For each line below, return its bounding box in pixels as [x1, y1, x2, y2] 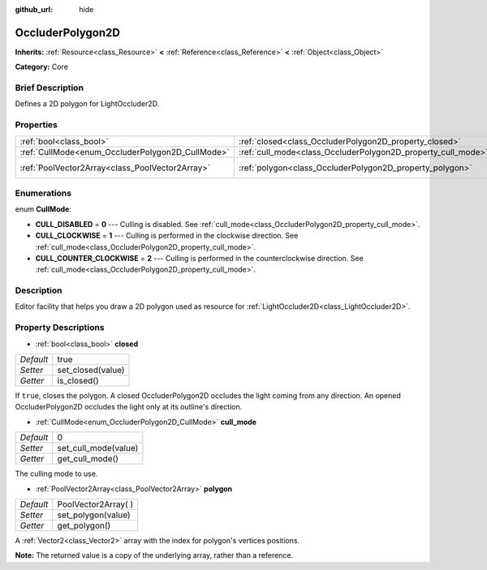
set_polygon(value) [57, 509, 131, 521]
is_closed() [57, 375, 99, 386]
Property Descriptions [15, 322, 105, 333]
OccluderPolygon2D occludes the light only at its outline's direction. [15, 402, 243, 412]
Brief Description [15, 82, 84, 93]
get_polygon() [57, 520, 111, 531]
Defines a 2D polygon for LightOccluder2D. [15, 99, 160, 109]
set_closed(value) [57, 364, 125, 375]
